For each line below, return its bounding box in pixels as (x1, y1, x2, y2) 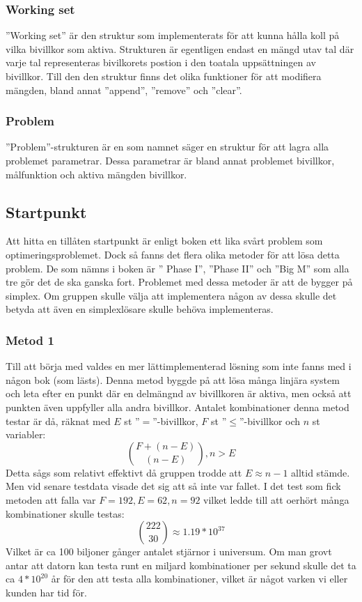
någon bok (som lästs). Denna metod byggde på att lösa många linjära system (6, 372, 340, 387)
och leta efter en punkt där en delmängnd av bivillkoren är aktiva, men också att (6, 386, 352, 401)
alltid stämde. (291, 465, 350, 479)
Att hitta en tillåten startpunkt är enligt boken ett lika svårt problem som (6, 233, 323, 248)
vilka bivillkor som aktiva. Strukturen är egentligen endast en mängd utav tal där (6, 41, 354, 56)
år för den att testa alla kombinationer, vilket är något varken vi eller (51, 571, 348, 586)
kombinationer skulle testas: (6, 506, 125, 520)
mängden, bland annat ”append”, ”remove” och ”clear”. (6, 82, 242, 97)
